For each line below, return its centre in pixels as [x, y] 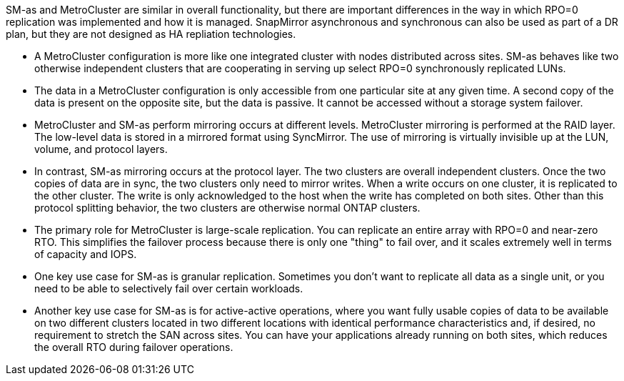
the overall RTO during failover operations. [134, 347]
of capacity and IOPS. [86, 254]
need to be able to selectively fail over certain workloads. [169, 288]
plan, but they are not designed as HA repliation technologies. [151, 34]
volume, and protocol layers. [101, 149]
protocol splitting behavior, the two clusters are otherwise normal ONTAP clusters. [227, 208]
